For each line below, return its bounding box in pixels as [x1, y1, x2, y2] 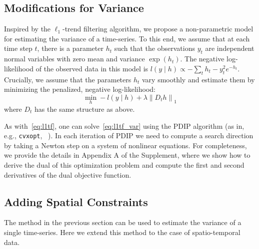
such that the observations [114, 43, 195, 53]
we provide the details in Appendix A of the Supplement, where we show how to [4, 150, 250, 160]
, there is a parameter [37, 43, 103, 53]
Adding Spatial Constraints [4, 194, 148, 209]
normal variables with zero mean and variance [4, 53, 145, 64]
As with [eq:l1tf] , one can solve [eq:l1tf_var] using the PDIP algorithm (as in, [4, 120, 244, 131]
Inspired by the [4, 23, 51, 34]
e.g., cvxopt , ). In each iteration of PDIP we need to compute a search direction [4, 130, 253, 141]
